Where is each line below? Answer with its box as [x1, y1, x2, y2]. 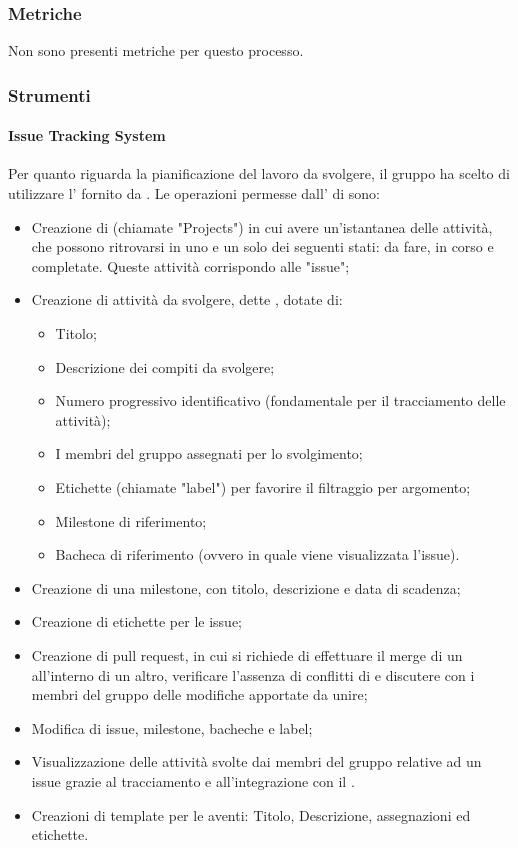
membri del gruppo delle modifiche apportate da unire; [31, 684, 368, 705]
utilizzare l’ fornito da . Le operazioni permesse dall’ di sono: [8, 183, 380, 204]
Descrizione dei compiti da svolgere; [55, 356, 275, 377]
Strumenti [8, 82, 91, 107]
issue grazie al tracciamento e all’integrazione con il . [31, 770, 355, 791]
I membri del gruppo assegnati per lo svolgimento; [55, 443, 363, 464]
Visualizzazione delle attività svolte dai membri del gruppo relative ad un [31, 751, 482, 772]
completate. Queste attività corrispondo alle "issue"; [31, 255, 350, 276]
